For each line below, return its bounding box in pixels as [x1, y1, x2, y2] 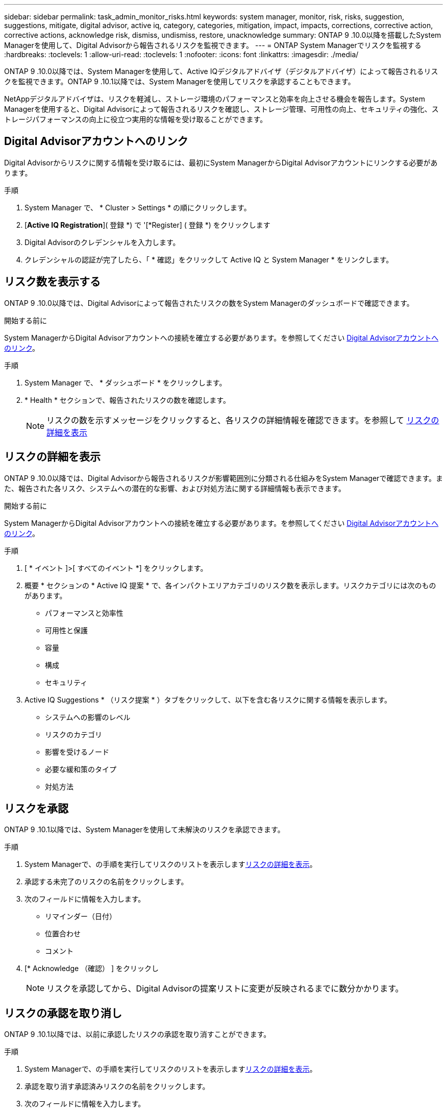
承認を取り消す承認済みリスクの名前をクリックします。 [24, 1082, 210, 1091]
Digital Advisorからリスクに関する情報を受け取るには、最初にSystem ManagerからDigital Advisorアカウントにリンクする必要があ [4, 158, 438, 167]
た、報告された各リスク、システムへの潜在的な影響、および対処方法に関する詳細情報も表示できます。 [4, 484, 345, 493]
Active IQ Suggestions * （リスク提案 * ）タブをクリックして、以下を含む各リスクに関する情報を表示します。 [24, 695, 391, 704]
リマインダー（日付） [45, 912, 116, 921]
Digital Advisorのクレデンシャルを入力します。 [24, 237, 180, 247]
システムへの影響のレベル [45, 712, 131, 721]
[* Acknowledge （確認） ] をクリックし [24, 964, 159, 973]
